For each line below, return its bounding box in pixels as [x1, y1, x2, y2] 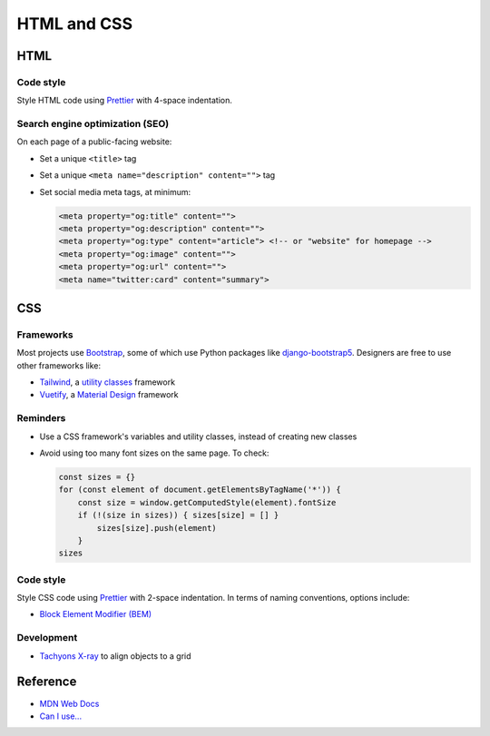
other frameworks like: [16, 359, 102, 371]
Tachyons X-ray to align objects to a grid [39, 650, 191, 662]
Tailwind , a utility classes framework [39, 377, 176, 388]
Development [16, 632, 78, 644]
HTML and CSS [16, 14, 133, 34]
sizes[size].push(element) [96, 523, 217, 533]
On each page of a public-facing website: [16, 136, 172, 147]
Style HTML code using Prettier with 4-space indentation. [16, 95, 233, 106]
